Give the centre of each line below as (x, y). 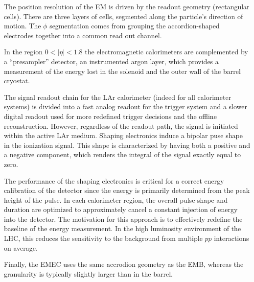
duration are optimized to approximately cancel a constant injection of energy (121, 209)
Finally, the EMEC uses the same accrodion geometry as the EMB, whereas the (124, 264)
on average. (21, 247)
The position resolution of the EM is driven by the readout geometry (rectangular (127, 6)
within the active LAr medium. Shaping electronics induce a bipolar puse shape (123, 135)
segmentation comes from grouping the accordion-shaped (135, 26)
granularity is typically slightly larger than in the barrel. (89, 273)
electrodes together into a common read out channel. (83, 35)
